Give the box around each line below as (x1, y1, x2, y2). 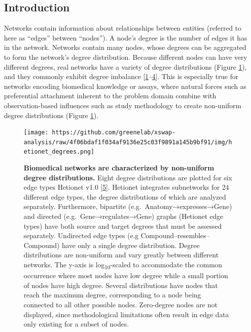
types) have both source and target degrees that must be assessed (24, 220, 222, 231)
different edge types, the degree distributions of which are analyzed (24, 191, 226, 202)
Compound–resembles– (141, 230, 210, 241)
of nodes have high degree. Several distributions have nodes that (24, 280, 218, 290)
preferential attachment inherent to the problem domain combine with (4, 90, 216, 101)
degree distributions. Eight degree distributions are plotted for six (24, 172, 232, 182)
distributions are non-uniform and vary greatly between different (24, 249, 219, 260)
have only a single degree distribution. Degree (62, 240, 200, 250)
